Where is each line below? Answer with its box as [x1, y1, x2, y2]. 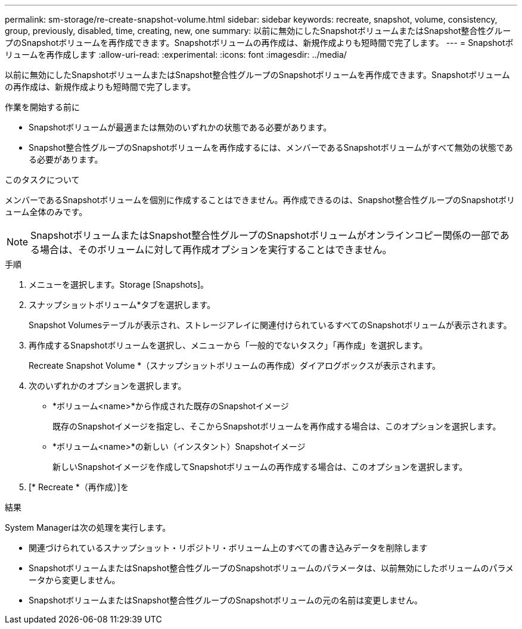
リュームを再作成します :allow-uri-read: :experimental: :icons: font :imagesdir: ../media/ [5, 49, 347, 60]
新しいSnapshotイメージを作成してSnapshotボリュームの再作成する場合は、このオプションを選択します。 [52, 462, 468, 472]
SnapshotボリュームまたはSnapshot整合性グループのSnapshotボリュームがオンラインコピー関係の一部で [30, 229, 500, 241]
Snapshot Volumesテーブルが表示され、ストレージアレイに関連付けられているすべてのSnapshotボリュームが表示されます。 [29, 320, 512, 330]
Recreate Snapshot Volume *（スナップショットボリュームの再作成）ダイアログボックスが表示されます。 [29, 360, 441, 370]
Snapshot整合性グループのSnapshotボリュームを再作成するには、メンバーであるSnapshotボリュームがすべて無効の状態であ [29, 142, 513, 152]
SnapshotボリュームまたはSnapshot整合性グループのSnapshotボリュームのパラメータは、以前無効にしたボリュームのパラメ [29, 563, 514, 573]
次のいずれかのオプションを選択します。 [29, 381, 187, 391]
